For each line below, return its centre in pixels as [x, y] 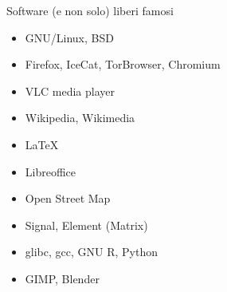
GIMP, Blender [62, 278]
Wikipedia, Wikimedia [80, 118]
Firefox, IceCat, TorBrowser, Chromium [123, 64]
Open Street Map [68, 198]
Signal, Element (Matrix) [86, 225]
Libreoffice [51, 171]
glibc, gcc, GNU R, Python [91, 252]
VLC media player [70, 91]
